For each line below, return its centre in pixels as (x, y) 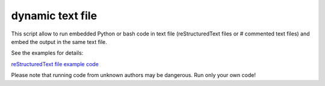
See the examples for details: (47, 53)
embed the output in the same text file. (59, 41)
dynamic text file (54, 16)
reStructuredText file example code (55, 64)
